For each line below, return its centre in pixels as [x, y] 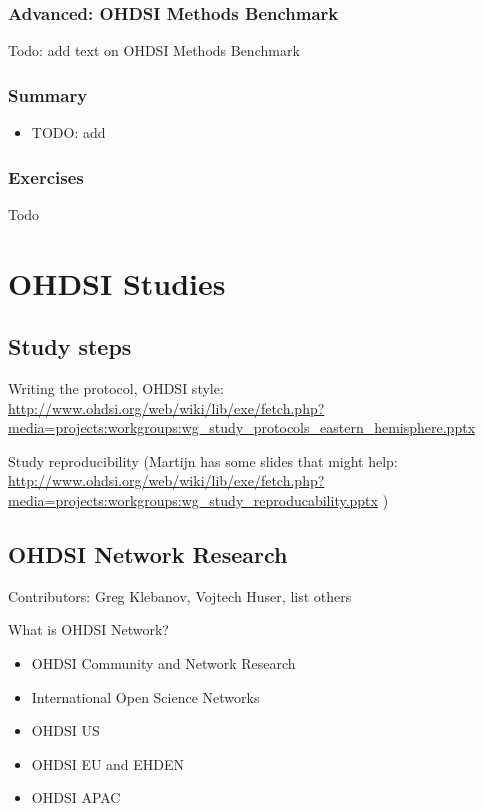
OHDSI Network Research [148, 553]
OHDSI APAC [76, 797]
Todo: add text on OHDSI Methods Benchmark [154, 50]
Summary [48, 94]
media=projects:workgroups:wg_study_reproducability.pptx [193, 499]
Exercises [46, 176]
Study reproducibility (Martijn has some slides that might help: [203, 460]
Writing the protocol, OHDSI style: [116, 388]
